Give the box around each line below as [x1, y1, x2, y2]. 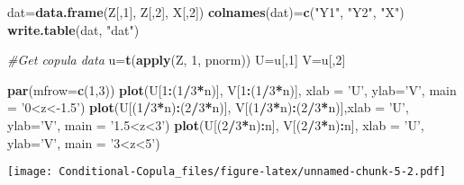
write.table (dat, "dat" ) [7, 20, 140, 39]
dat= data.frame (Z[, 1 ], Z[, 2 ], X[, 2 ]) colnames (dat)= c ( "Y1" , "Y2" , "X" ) [7, 3, 405, 21]
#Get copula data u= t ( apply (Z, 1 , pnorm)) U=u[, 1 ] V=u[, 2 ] [7, 50, 346, 69]
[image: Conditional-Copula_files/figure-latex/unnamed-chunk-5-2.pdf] [7, 165, 446, 179]
